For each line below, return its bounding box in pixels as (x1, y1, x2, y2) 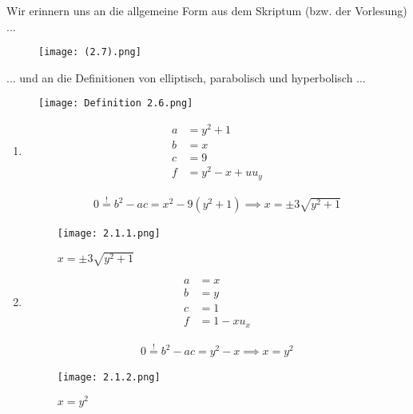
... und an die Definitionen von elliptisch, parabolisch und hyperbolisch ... (6, 69, 366, 86)
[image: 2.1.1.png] (57, 228, 161, 240)
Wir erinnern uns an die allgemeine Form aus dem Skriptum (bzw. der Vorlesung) (6, 2, 407, 18)
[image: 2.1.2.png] (57, 372, 161, 384)
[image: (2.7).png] (38, 46, 141, 58)
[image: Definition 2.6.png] (38, 98, 193, 109)
